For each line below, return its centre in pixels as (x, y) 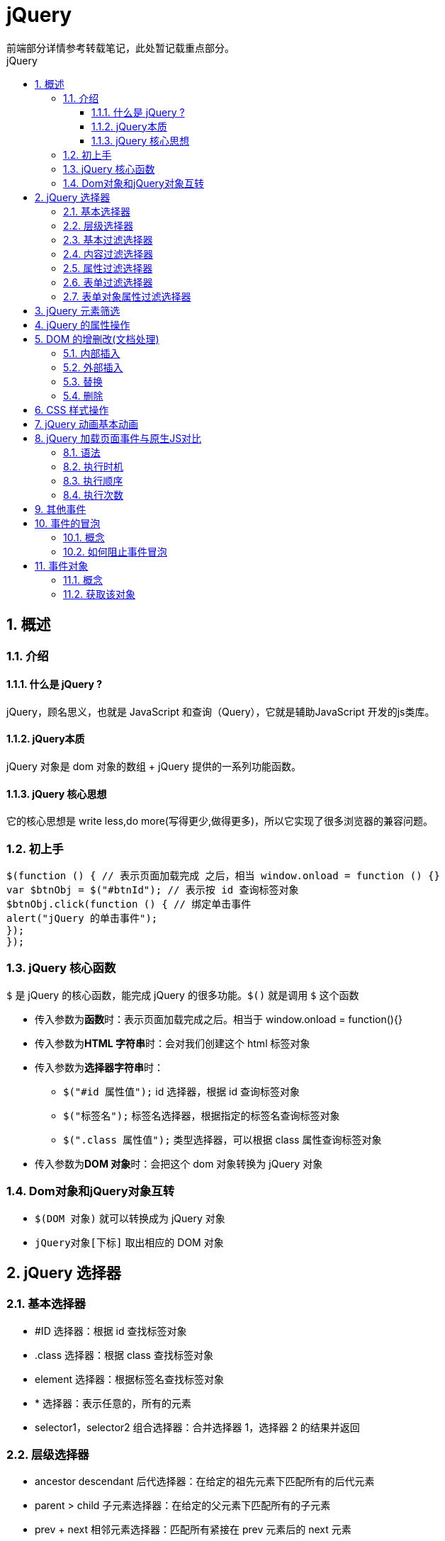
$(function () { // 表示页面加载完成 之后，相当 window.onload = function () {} (223, 876)
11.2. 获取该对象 (99, 594)
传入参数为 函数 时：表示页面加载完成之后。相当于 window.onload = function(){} (219, 1019)
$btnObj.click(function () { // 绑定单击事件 (129, 904)
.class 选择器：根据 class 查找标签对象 (124, 1355)
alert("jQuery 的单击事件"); (82, 918)
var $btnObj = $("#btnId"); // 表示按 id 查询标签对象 (153, 890)
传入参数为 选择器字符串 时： (99, 1067)
